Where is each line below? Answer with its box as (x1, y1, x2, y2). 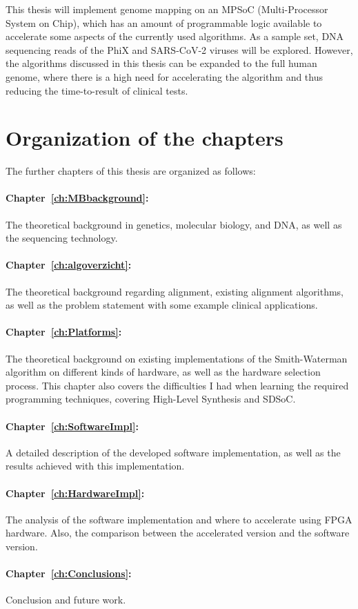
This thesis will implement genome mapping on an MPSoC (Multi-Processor (6, 2, 328, 16)
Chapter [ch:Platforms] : (6, 325, 122, 339)
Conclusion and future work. (6, 592, 126, 607)
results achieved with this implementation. (6, 458, 185, 473)
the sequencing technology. (6, 231, 118, 245)
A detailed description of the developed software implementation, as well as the (6, 445, 341, 459)
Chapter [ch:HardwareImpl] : (6, 485, 145, 500)
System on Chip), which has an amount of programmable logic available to (6, 15, 322, 30)
